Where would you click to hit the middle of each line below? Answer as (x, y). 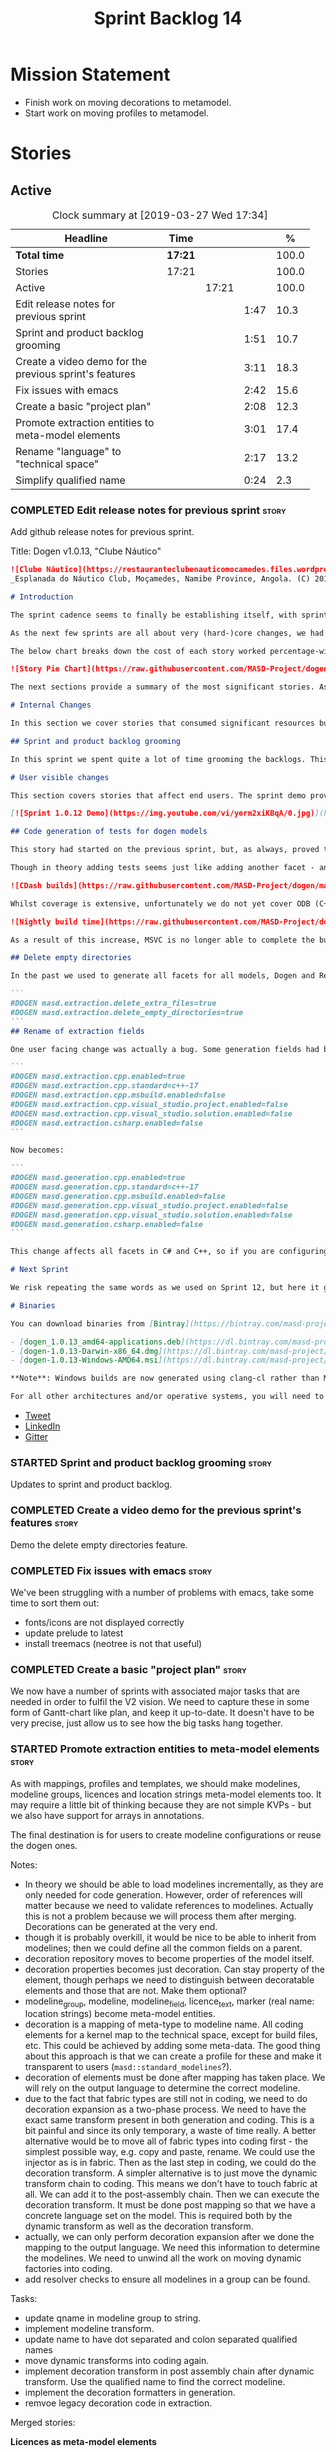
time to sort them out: (55, 1603)
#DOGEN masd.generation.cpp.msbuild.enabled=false (118, 1196)
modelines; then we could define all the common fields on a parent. (163, 1948)
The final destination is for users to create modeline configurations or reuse (166, 1834)
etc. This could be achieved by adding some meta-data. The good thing (172, 2046)
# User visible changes (60, 777)
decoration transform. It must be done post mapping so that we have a (170, 2205)
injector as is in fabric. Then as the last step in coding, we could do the (170, 2163)
